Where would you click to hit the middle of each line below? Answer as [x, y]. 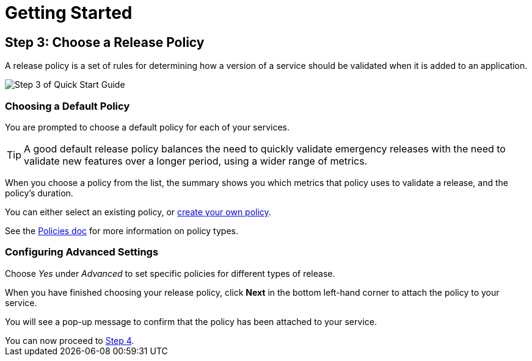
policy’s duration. [39, 193]
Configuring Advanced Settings [82, 252]
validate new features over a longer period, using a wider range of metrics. [196, 161]
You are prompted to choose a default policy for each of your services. [147, 127]
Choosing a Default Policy [67, 106]
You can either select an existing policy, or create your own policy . [138, 212]
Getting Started [69, 13]
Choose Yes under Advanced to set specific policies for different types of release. [170, 273]
